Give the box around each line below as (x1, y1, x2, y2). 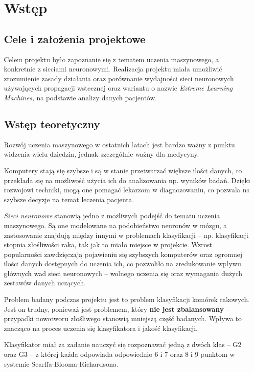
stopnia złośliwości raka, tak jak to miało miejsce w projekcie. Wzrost (4, 239, 212, 250)
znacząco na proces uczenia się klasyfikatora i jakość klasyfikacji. (4, 323, 198, 333)
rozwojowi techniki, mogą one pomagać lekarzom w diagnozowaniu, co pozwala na (4, 185, 250, 195)
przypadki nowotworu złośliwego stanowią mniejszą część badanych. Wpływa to (4, 313, 242, 324)
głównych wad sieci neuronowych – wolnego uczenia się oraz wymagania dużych (4, 268, 243, 278)
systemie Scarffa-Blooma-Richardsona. (4, 358, 118, 369)
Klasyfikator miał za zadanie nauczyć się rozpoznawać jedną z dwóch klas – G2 (4, 339, 242, 349)
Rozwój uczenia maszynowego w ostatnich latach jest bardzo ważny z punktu (4, 139, 235, 149)
